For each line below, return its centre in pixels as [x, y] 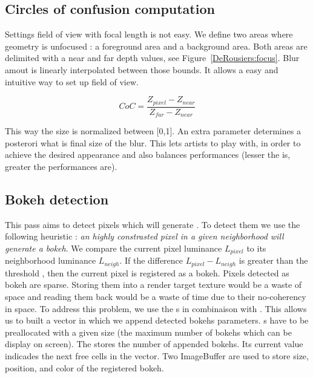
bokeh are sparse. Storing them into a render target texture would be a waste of [153, 285]
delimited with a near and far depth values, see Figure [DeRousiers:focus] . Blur [152, 58]
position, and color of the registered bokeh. [84, 367]
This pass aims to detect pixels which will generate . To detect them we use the [153, 224]
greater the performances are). [61, 166]
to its [256, 248]
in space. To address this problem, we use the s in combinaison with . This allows [156, 308]
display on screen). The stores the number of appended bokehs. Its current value [154, 344]
